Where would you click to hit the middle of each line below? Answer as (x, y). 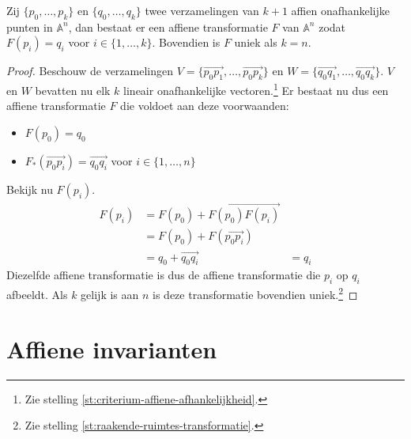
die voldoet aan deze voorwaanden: (205, 106)
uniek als (256, 42)
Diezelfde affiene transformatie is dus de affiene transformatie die (164, 275)
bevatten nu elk (73, 90)
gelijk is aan (110, 294)
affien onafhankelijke (341, 10)
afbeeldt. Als (37, 294)
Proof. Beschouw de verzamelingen (90, 71)
